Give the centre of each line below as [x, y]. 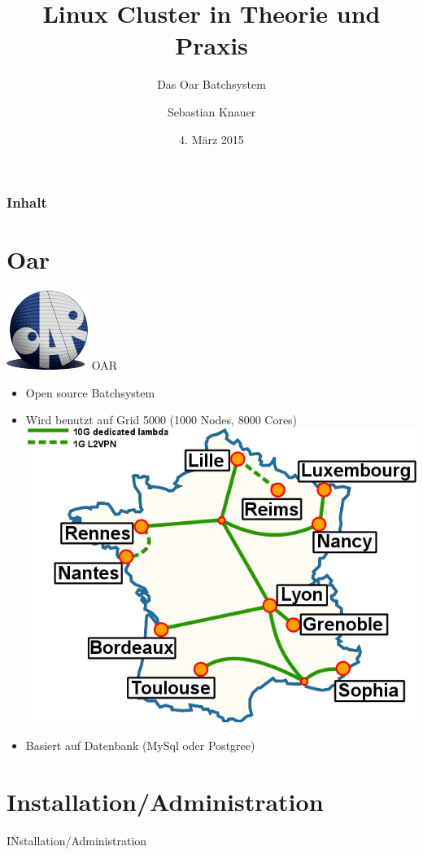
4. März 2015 [211, 139]
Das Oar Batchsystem [211, 84]
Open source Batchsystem [90, 392]
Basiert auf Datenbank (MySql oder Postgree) [140, 745]
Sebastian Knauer [211, 111]
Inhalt [27, 202]
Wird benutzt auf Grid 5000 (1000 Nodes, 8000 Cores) [161, 420]
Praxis [211, 45]
